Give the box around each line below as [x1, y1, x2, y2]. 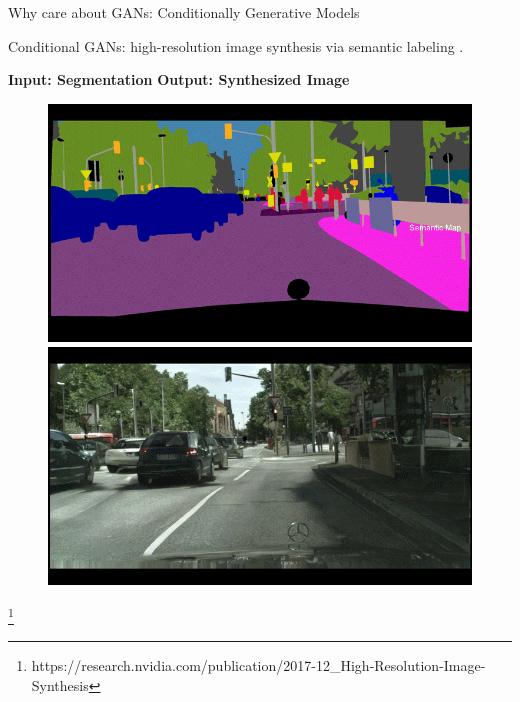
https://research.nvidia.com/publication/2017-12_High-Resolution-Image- [31, 655, 486, 676]
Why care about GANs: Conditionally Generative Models [8, 2, 360, 22]
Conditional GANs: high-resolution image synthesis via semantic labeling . [8, 35, 464, 56]
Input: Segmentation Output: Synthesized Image [8, 69, 350, 90]
